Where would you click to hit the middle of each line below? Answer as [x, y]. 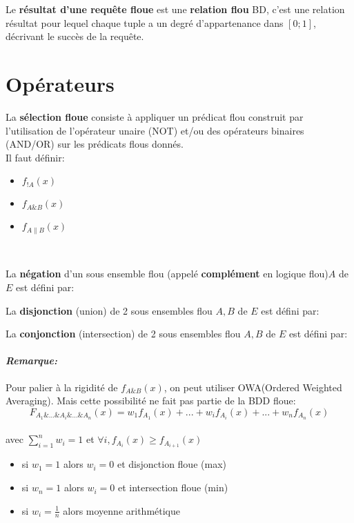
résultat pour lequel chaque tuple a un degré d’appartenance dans [145, 22]
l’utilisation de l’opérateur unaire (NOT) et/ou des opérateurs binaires [155, 130]
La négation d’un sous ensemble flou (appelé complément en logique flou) [167, 274]
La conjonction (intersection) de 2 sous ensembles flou [123, 334]
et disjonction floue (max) [172, 464]
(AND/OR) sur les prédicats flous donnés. [95, 144]
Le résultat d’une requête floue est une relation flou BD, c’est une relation [175, 9]
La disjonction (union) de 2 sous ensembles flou [109, 310]
